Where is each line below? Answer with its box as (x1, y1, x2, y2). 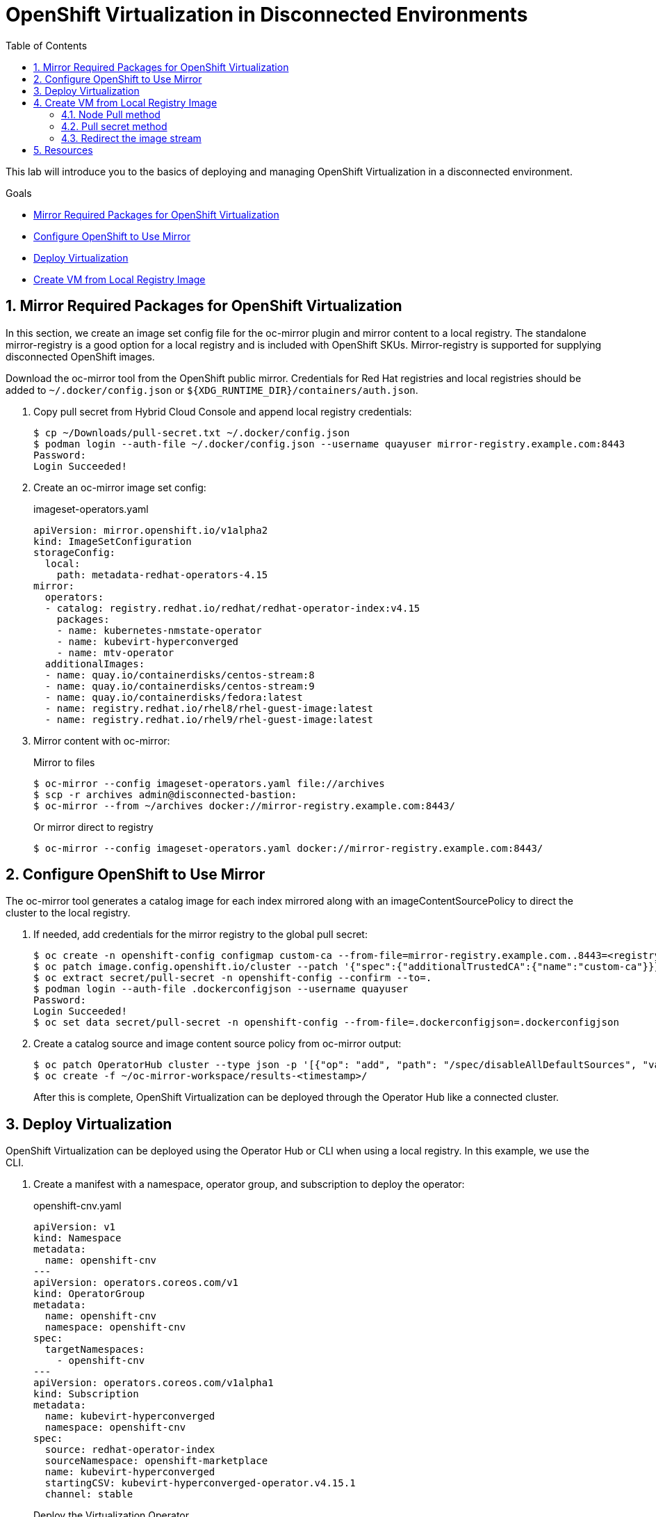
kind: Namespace (33, 1232, 122, 1244)
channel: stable (44, 1488, 133, 1500)
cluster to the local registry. (6, 907, 131, 919)
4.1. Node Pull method (61, 108, 161, 120)
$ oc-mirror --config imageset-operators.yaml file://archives (33, 777, 385, 789)
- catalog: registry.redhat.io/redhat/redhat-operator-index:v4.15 (44, 602, 420, 614)
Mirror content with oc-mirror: (33, 734, 170, 747)
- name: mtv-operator (56, 646, 174, 658)
